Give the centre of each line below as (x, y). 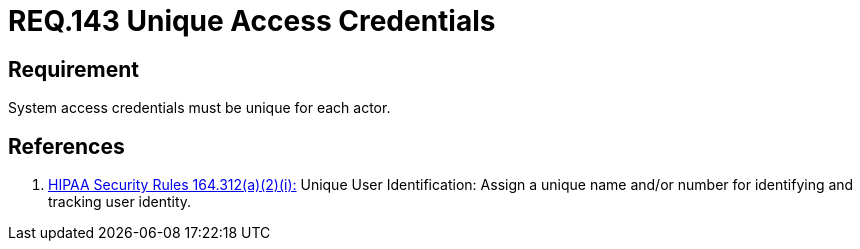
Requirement (74, 69)
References (66, 146)
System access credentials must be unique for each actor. (199, 108)
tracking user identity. (120, 202)
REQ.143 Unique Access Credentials (252, 21)
